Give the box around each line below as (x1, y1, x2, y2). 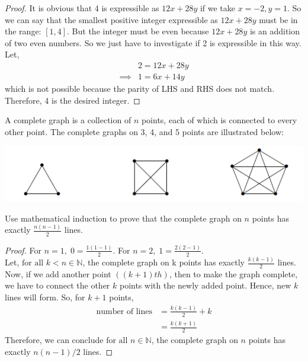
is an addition (249, 25, 300, 37)
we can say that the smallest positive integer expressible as (5, 13, 218, 25)
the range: (5, 25, 41, 37)
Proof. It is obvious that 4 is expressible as (5, 2, 159, 14)
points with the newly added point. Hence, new (119, 279, 291, 291)
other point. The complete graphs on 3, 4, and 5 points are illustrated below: (5, 125, 284, 137)
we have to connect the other (5, 279, 110, 291)
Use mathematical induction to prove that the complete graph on (5, 212, 242, 224)
